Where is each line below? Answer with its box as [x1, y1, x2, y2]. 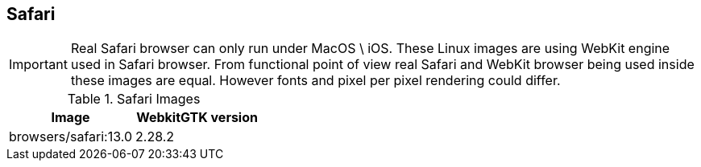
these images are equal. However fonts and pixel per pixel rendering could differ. [70, 72, 561, 89]
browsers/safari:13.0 [9, 128, 133, 145]
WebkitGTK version [136, 109, 258, 126]
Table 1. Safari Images [67, 91, 201, 108]
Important [9, 56, 68, 73]
